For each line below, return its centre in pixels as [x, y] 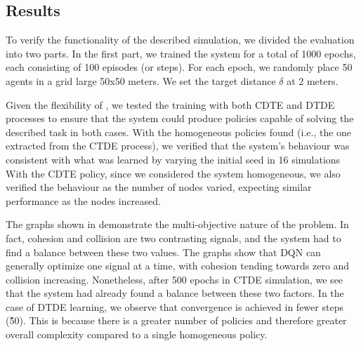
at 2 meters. [313, 80]
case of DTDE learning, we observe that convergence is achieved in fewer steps [175, 306]
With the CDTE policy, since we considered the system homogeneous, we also [173, 173]
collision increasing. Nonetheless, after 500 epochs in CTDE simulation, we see [175, 279]
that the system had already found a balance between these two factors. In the [175, 293]
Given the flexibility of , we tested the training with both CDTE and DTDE [170, 104]
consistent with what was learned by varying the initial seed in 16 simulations [173, 159]
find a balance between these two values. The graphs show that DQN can [163, 252]
